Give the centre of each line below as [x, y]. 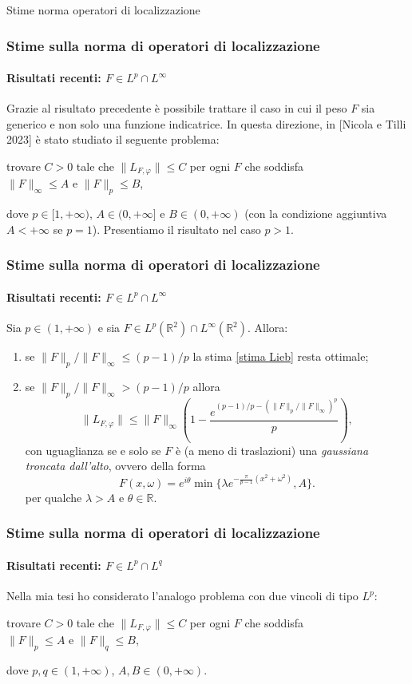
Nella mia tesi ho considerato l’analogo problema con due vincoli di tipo [182, 596]
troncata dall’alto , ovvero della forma [115, 466]
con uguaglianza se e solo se [93, 450]
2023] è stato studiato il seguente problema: [113, 139]
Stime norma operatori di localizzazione [103, 10]
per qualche [53, 497]
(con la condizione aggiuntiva [316, 214]
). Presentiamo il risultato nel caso [176, 229]
